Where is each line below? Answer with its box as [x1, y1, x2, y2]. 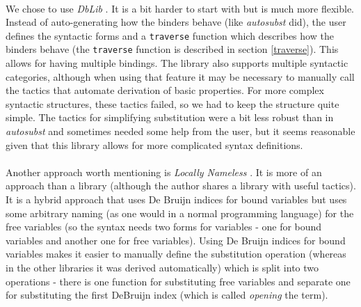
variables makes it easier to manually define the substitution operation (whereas [6, 246, 346, 261]
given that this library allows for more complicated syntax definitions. [6, 137, 303, 152]
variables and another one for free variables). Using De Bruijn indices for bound [6, 233, 346, 247]
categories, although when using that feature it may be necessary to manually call [6, 69, 355, 84]
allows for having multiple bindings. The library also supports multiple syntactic [6, 56, 348, 70]
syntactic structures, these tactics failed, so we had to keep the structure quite [6, 96, 339, 111]
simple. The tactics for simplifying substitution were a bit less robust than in [6, 110, 334, 125]
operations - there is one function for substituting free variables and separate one [6, 274, 351, 288]
